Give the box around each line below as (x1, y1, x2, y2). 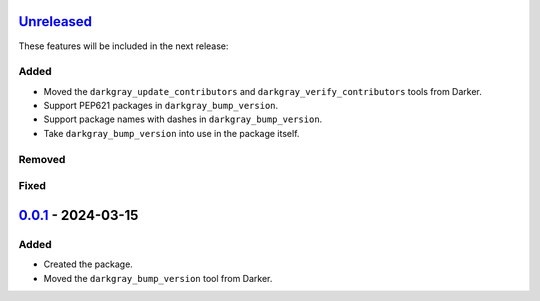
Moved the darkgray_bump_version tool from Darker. (43, 272, 273, 284)
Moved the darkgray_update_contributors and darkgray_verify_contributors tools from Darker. (43, 85, 482, 97)
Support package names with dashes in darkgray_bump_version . (43, 113, 323, 125)
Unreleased (18, 13, 93, 30)
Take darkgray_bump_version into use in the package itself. (43, 127, 300, 139)
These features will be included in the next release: (18, 40, 229, 52)
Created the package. (43, 258, 134, 270)
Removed (18, 152, 66, 166)
